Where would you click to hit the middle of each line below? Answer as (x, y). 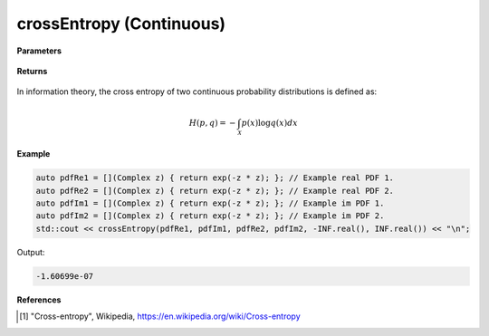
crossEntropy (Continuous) (121, 24)
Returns (32, 71)
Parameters (39, 51)
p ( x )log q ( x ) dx (269, 123)
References (39, 300)
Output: (31, 252)
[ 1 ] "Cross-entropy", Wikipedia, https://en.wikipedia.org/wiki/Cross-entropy (160, 316)
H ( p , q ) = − (212, 123)
